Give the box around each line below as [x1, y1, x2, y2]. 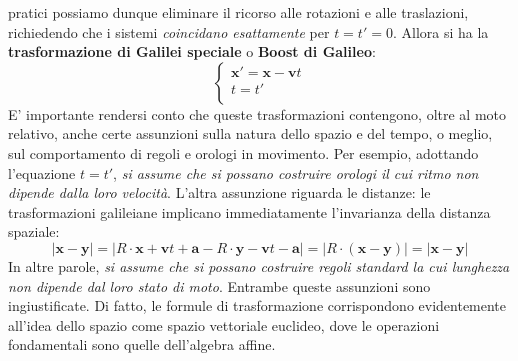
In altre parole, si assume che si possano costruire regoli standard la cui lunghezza [8, 255, 510, 276]
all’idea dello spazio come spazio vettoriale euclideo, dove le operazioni [8, 314, 440, 335]
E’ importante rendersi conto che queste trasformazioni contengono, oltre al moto [8, 103, 507, 124]
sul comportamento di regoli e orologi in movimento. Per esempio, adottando [8, 142, 479, 163]
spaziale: [8, 221, 60, 242]
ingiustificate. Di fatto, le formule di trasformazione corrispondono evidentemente [8, 295, 507, 316]
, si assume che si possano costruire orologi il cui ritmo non [113, 162, 479, 183]
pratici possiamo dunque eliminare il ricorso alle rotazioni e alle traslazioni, [8, 2, 469, 22]
